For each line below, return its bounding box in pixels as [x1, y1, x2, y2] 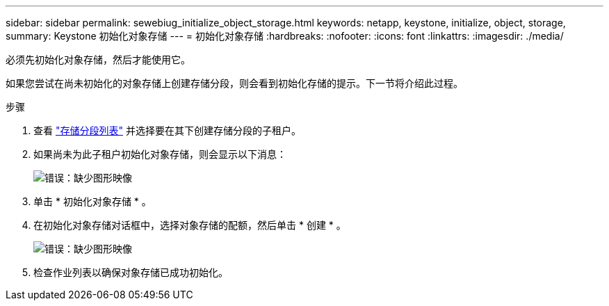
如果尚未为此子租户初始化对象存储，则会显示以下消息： [33, 148, 286, 160]
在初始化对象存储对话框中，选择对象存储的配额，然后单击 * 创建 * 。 [33, 219, 346, 231]
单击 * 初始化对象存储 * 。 [33, 195, 152, 207]
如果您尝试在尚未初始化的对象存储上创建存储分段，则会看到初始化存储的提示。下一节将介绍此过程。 [6, 77, 463, 89]
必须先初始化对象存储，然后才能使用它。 [6, 54, 190, 65]
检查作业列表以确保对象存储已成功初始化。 [33, 266, 228, 278]
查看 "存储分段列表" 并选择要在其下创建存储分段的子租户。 [33, 124, 301, 136]
